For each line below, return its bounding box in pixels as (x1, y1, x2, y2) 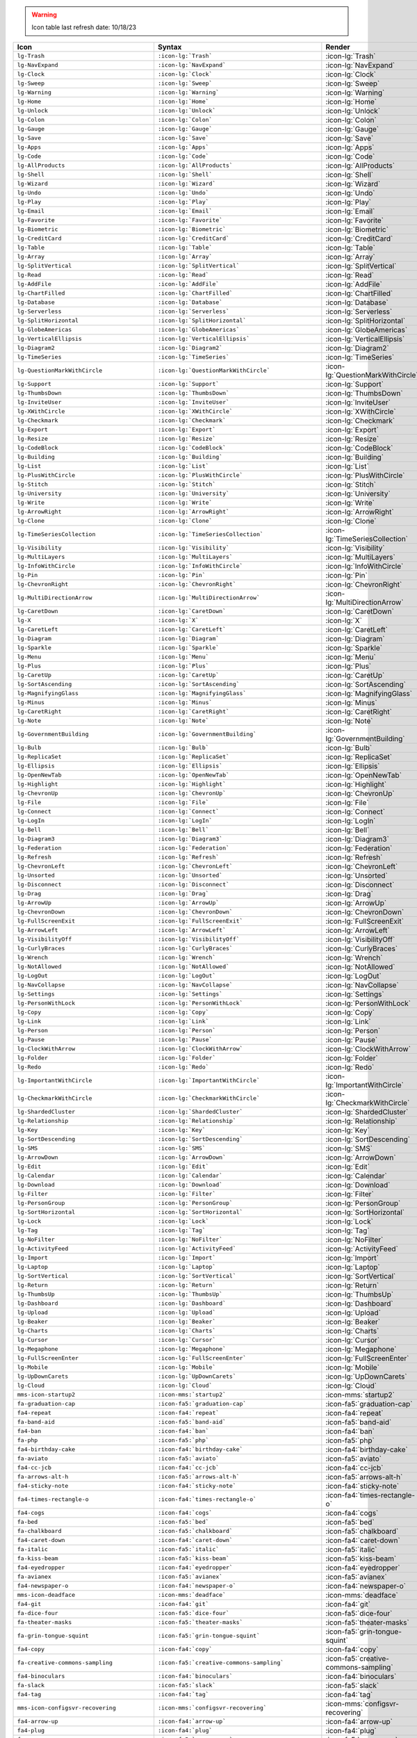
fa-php (17, 1436, 38, 1444)
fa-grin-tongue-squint (17, 1632, 90, 1640)
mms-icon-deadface (17, 1591, 76, 1599)
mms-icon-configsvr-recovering (17, 1704, 116, 1712)
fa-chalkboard (17, 1527, 62, 1535)
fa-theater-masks (17, 1618, 72, 1626)
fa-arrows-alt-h (17, 1473, 69, 1481)
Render (325, 42, 350, 51)
